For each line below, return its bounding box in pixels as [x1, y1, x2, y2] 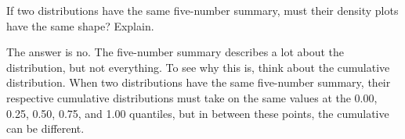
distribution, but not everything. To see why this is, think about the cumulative [6, 59, 390, 75]
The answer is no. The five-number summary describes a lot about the [6, 44, 345, 60]
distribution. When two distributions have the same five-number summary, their [6, 74, 391, 91]
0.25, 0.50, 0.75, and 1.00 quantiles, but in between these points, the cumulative [6, 105, 389, 121]
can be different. [6, 120, 85, 137]
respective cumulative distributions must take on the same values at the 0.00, [6, 89, 378, 105]
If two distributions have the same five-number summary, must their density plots [6, 2, 399, 18]
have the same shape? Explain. [6, 17, 154, 34]
